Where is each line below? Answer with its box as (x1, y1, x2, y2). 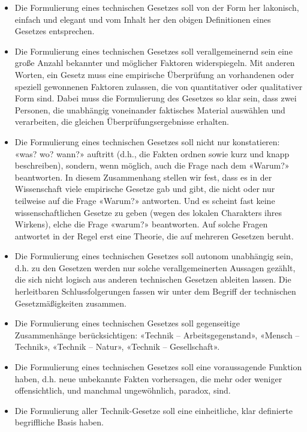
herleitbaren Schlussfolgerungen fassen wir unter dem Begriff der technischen (14, 285, 296, 298)
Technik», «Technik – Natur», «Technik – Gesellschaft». (14, 340, 220, 353)
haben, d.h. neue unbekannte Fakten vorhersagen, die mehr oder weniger (14, 372, 282, 385)
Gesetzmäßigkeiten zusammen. (14, 296, 127, 309)
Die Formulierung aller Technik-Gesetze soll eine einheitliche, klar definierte (14, 404, 293, 416)
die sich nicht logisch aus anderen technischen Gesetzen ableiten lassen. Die (14, 273, 291, 286)
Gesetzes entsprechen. (14, 25, 95, 37)
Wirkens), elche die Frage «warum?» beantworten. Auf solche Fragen (14, 218, 268, 230)
